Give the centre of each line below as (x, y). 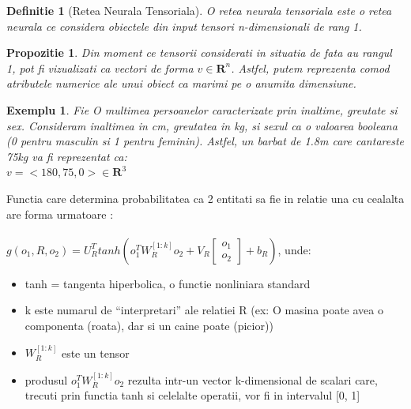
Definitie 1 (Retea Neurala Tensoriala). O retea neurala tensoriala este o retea (199, 10)
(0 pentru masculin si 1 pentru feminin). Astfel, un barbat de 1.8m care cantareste (205, 141)
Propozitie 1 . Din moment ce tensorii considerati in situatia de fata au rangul (199, 53)
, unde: (294, 249)
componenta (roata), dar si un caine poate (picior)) (149, 325)
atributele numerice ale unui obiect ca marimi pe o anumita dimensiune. (181, 83)
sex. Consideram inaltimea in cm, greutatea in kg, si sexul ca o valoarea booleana (202, 125)
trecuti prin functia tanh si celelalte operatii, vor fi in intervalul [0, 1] (192, 395)
